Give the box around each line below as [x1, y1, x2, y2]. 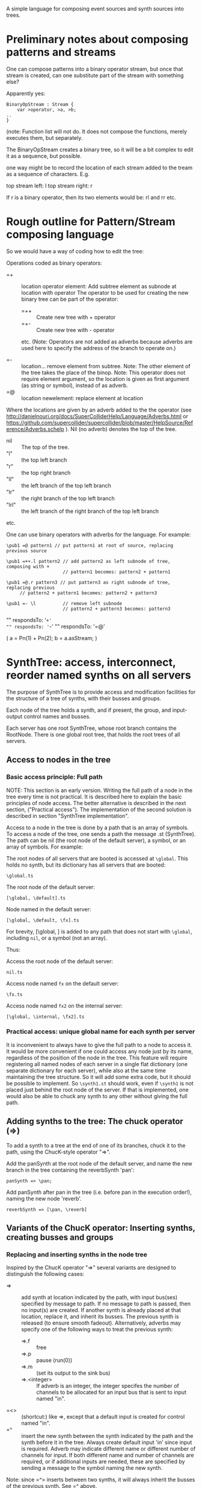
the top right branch [21, 469, 71, 476]
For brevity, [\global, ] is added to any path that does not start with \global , [6, 928, 192, 935]
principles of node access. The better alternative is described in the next [6, 799, 186, 806]
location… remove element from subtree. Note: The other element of [21, 362, 191, 369]
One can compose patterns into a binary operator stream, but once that [6, 65, 183, 72]
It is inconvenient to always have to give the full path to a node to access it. [6, 1041, 192, 1048]
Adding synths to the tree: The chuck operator [6, 1116, 183, 1126]
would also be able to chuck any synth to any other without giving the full [6, 1092, 188, 1099]
